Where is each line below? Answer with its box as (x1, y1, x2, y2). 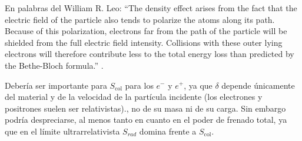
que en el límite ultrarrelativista (5, 125, 120, 137)
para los (125, 79, 154, 91)
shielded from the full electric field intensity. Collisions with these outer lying (5, 36, 283, 48)
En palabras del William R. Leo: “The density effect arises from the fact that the (5, 2, 297, 14)
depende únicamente (221, 79, 295, 91)
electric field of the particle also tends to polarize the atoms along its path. (5, 13, 275, 25)
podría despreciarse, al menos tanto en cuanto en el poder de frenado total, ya (5, 113, 287, 126)
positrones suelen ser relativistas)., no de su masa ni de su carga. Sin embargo (5, 102, 286, 114)
